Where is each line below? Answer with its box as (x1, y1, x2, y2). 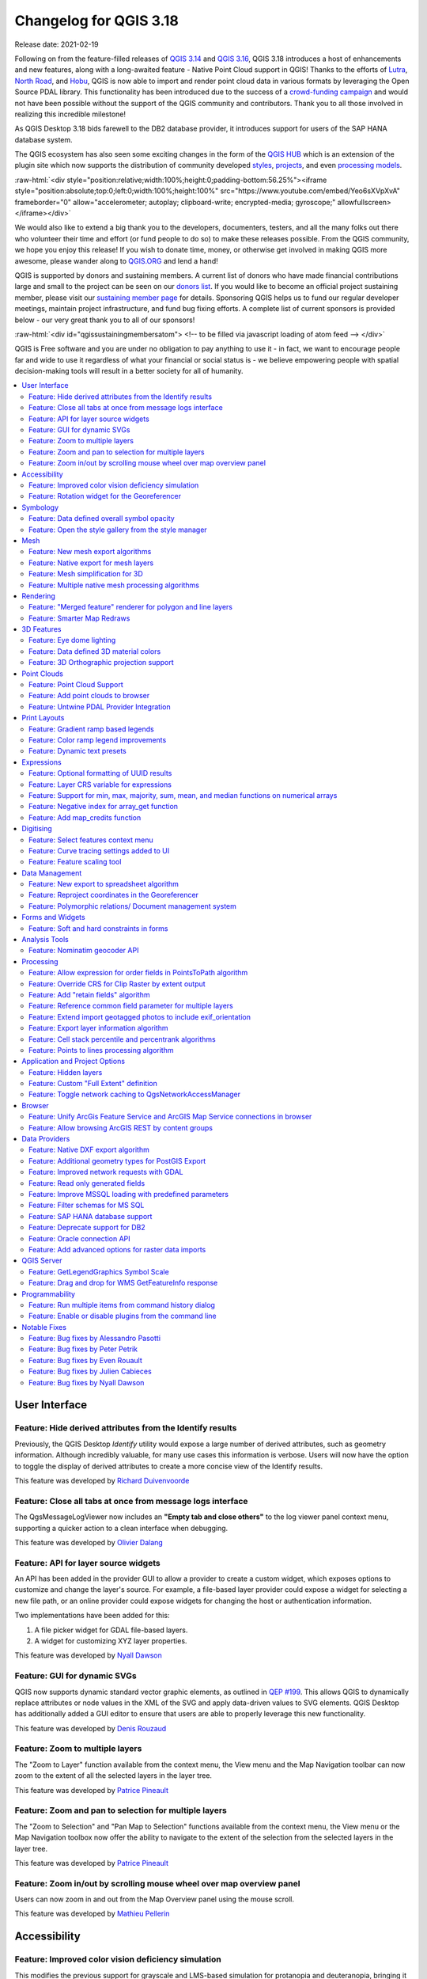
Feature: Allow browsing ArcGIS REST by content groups (28, 1122, 213, 1132)
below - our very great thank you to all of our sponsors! (14, 315, 195, 325)
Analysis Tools (21, 935, 69, 944)
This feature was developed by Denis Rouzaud (14, 1723, 167, 1733)
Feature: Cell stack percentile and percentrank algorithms (28, 1034, 217, 1044)
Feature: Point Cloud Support (28, 680, 124, 689)
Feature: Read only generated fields (28, 1178, 145, 1187)
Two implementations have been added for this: (14, 1611, 170, 1620)
